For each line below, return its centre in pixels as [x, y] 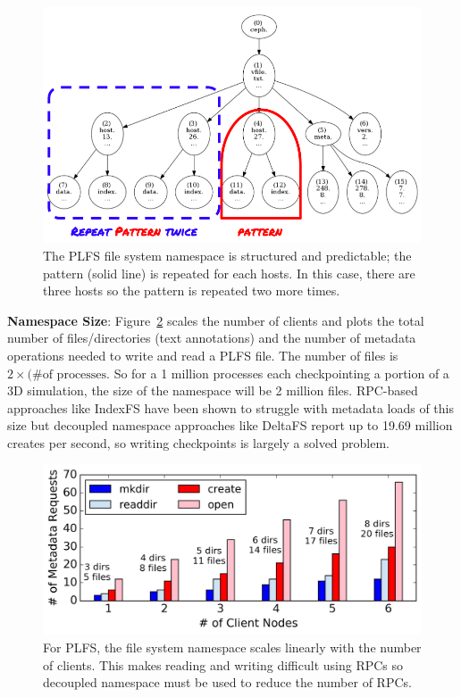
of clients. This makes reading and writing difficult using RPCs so [223, 664]
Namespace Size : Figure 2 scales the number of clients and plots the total [216, 320]
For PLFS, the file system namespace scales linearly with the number [232, 647]
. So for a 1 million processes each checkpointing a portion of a [278, 373]
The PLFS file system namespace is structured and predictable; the [227, 255]
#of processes [70, 374]
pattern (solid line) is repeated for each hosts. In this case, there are [229, 273]
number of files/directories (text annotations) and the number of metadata [212, 338]
